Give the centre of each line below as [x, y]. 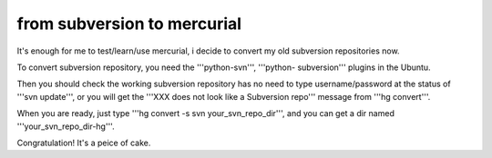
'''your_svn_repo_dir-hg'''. [66, 126]
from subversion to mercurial [129, 24]
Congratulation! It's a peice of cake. [84, 143]
